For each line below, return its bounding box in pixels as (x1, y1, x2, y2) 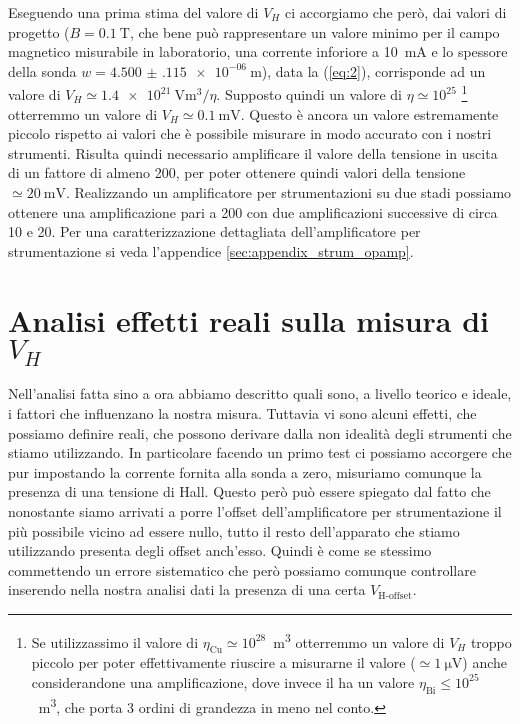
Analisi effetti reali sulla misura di (8, 299, 490, 340)
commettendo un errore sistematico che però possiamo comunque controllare (8, 559, 476, 580)
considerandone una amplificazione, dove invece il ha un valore (31, 671, 415, 692)
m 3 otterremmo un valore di (273, 628, 445, 652)
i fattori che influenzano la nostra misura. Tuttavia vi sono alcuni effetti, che (8, 403, 477, 423)
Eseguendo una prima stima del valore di (8, 2, 259, 22)
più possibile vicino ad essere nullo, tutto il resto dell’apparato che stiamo (8, 520, 460, 541)
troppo (470, 631, 512, 652)
